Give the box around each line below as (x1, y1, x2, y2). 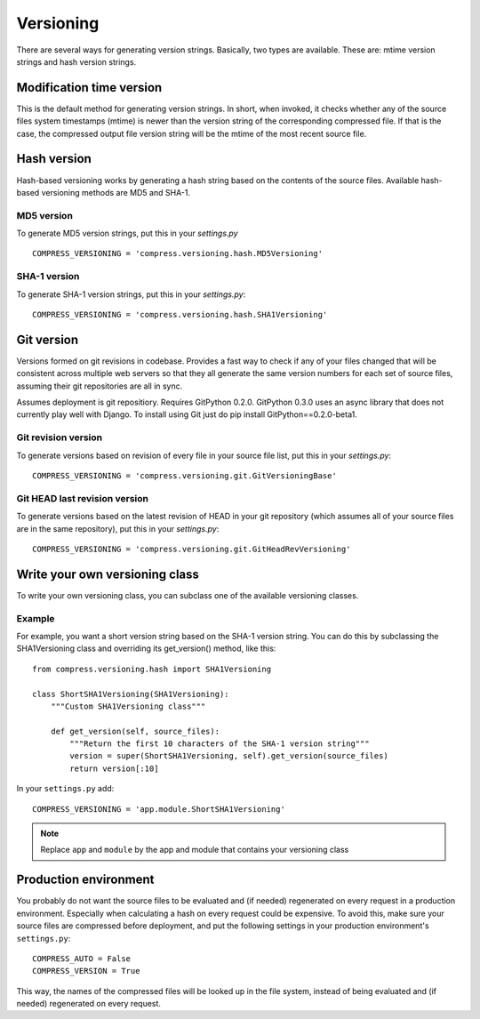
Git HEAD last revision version (16, 492, 148, 504)
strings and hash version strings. (16, 56, 137, 67)
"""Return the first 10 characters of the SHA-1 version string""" (69, 739, 370, 749)
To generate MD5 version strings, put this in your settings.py (16, 228, 239, 239)
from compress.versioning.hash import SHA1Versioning (32, 663, 271, 674)
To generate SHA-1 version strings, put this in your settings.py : (16, 289, 246, 300)
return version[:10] (69, 763, 159, 774)
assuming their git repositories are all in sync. (16, 381, 183, 391)
